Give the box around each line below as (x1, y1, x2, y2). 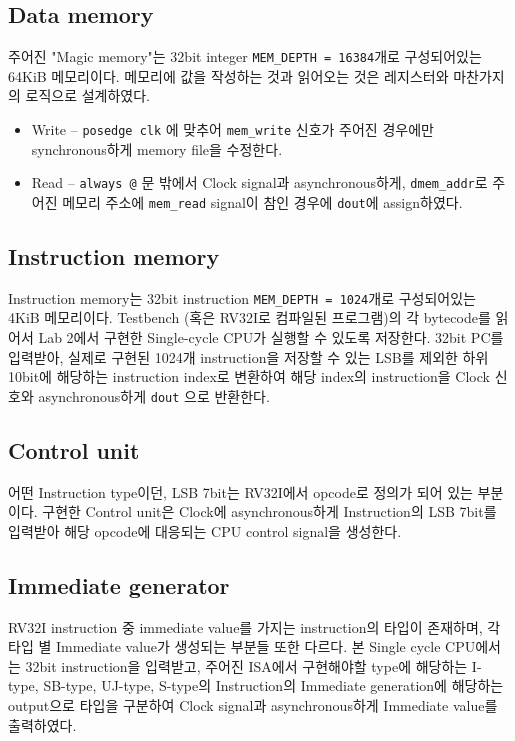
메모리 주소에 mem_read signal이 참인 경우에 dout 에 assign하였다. (62, 191, 463, 212)
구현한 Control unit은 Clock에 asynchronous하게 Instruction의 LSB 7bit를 (42, 501, 497, 522)
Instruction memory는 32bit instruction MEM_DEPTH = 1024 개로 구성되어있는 (8, 287, 476, 308)
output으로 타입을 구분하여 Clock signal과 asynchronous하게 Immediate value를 (8, 695, 498, 716)
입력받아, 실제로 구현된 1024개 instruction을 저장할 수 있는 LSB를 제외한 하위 (8, 346, 489, 367)
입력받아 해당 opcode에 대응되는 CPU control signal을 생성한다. (8, 520, 402, 541)
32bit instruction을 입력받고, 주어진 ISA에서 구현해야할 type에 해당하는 (25, 655, 468, 676)
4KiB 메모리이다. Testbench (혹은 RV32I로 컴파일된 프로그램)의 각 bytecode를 (8, 307, 491, 328)
